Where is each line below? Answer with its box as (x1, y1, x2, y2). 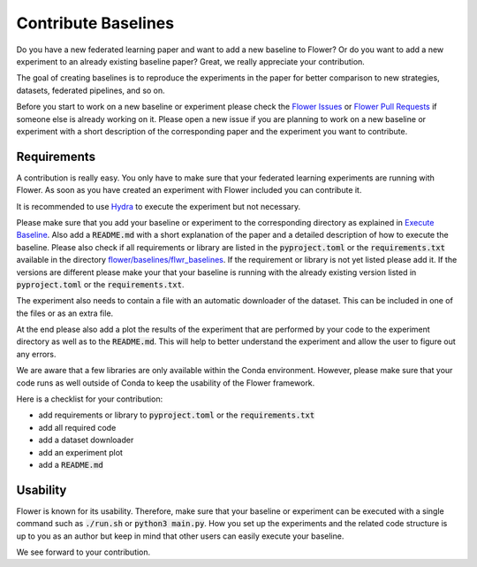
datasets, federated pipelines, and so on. (16, 85, 165, 96)
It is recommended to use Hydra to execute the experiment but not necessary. (16, 201, 300, 211)
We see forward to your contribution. (16, 547, 151, 557)
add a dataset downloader (38, 434, 134, 446)
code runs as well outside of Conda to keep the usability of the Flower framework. (16, 377, 315, 388)
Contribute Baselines (16, 13, 175, 33)
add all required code (38, 422, 117, 433)
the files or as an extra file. (16, 308, 114, 318)
